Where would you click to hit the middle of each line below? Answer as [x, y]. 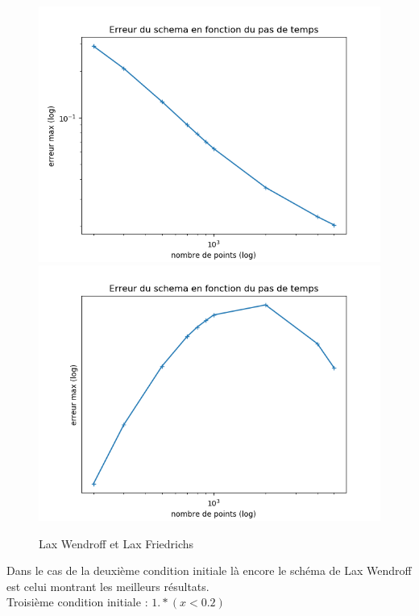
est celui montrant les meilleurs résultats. [108, 586]
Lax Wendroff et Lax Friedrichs [116, 543]
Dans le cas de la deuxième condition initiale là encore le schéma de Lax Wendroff [209, 570]
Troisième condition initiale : [77, 602]
